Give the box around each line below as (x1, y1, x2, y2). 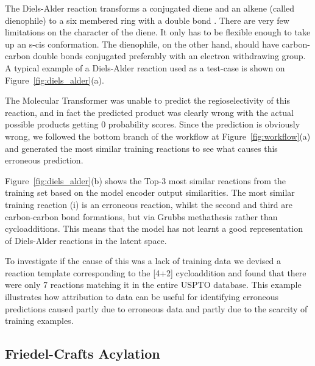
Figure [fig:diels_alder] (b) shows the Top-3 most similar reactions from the (5, 174, 286, 187)
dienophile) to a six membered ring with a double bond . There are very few (5, 13, 289, 26)
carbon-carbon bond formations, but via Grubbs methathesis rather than (5, 210, 278, 223)
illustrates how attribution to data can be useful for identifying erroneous (5, 290, 278, 303)
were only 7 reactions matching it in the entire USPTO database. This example (5, 278, 302, 291)
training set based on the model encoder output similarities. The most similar (5, 186, 295, 199)
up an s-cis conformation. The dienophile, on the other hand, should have (5, 37, 279, 50)
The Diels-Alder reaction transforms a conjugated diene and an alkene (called (5, 2, 295, 14)
